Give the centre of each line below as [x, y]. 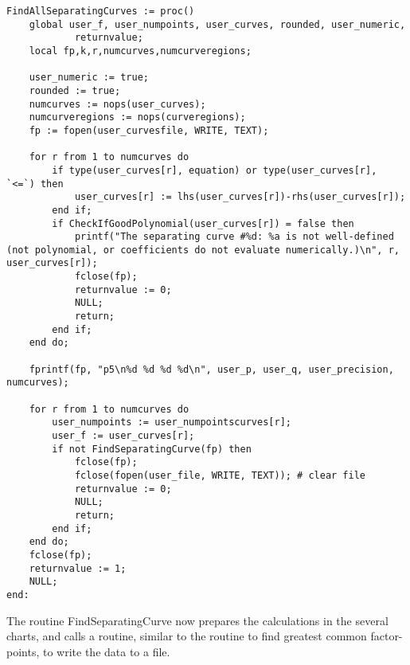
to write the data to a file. [106, 651]
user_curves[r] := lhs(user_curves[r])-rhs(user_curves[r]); [240, 197]
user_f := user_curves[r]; [123, 436]
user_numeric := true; [89, 78]
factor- [387, 636]
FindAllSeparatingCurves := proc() [101, 11]
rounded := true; [75, 90]
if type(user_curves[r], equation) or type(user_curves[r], [215, 170]
